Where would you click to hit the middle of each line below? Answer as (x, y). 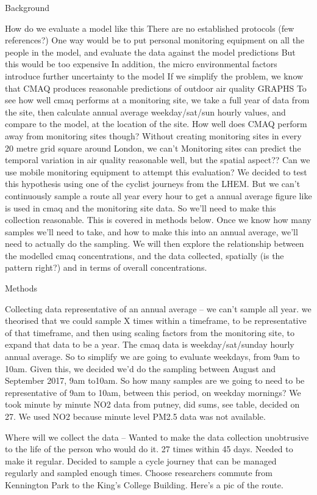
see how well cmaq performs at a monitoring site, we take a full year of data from (157, 100)
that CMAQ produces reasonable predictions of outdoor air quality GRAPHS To (156, 88)
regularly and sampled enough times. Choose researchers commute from (139, 473)
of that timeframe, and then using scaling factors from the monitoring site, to (150, 332)
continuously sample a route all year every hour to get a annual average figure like (158, 195)
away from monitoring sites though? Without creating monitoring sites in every (153, 135)
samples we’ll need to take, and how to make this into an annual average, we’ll (151, 231)
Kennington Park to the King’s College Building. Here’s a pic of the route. (144, 484)
